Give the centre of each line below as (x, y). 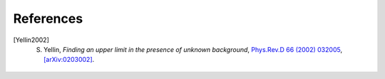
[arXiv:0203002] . (69, 60)
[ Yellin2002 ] (31, 40)
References (48, 19)
